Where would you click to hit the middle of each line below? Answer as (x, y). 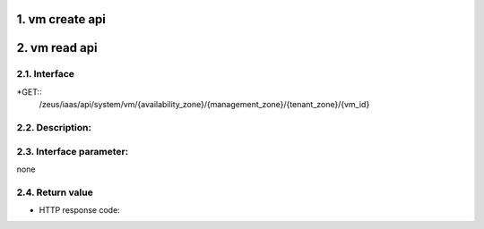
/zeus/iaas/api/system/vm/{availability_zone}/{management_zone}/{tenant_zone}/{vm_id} (204, 105)
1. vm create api (61, 19)
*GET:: (29, 92)
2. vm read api (57, 48)
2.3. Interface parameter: (73, 151)
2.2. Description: (54, 127)
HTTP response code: (79, 210)
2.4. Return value (55, 192)
